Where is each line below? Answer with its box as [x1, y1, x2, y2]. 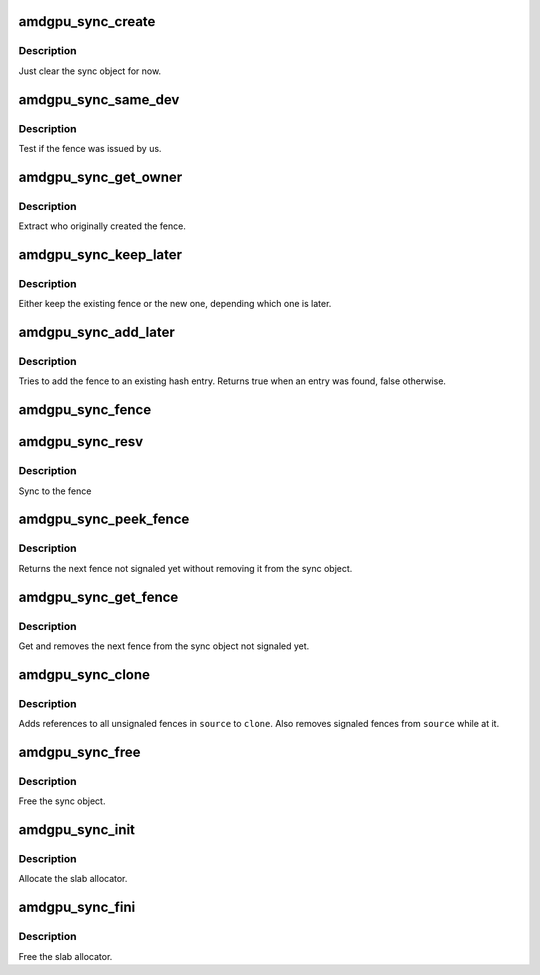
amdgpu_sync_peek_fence [18, 511, 190, 528]
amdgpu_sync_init [18, 821, 135, 838]
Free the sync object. [18, 795, 106, 807]
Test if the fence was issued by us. [18, 142, 162, 154]
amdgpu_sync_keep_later [18, 246, 183, 263]
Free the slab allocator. [18, 950, 113, 962]
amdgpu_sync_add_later [18, 324, 175, 341]
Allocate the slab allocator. [18, 873, 128, 885]
